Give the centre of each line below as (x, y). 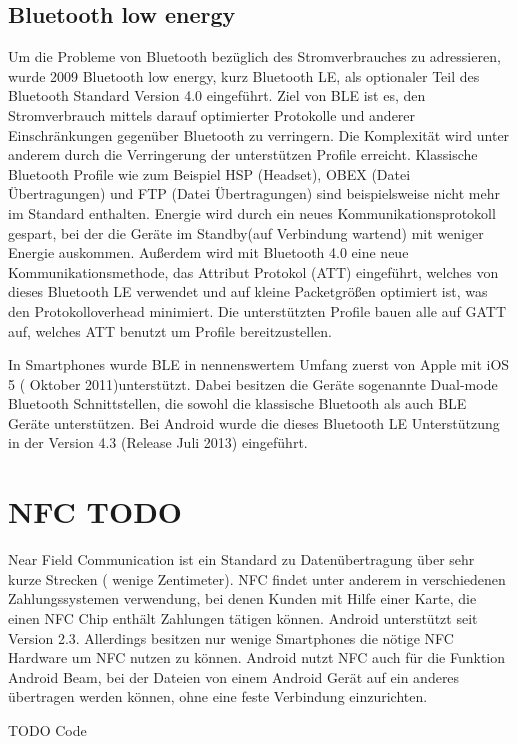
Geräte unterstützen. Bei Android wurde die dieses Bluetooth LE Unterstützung (254, 422)
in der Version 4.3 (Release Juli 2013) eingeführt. (158, 442)
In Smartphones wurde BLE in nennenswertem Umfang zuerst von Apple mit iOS (259, 364)
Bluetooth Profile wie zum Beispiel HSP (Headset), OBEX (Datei (209, 173)
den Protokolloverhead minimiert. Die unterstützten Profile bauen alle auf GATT (257, 310)
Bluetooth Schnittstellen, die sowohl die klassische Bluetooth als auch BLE (237, 403)
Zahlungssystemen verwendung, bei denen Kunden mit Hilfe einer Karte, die (242, 598)
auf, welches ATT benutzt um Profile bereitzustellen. (170, 330)
